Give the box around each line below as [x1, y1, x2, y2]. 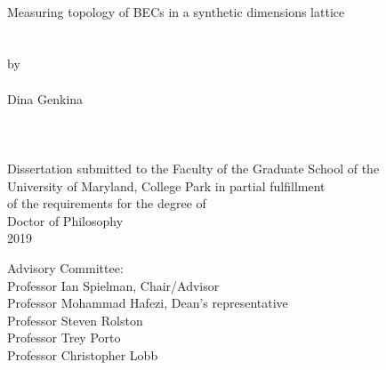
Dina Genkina [7, 89, 84, 108]
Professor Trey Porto [7, 328, 121, 347]
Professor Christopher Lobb [7, 345, 158, 364]
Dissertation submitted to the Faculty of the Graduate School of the [7, 158, 380, 177]
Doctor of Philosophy [7, 211, 124, 229]
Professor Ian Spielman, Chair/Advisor [7, 276, 220, 294]
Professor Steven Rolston [7, 310, 143, 329]
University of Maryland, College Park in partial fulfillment [7, 176, 326, 195]
